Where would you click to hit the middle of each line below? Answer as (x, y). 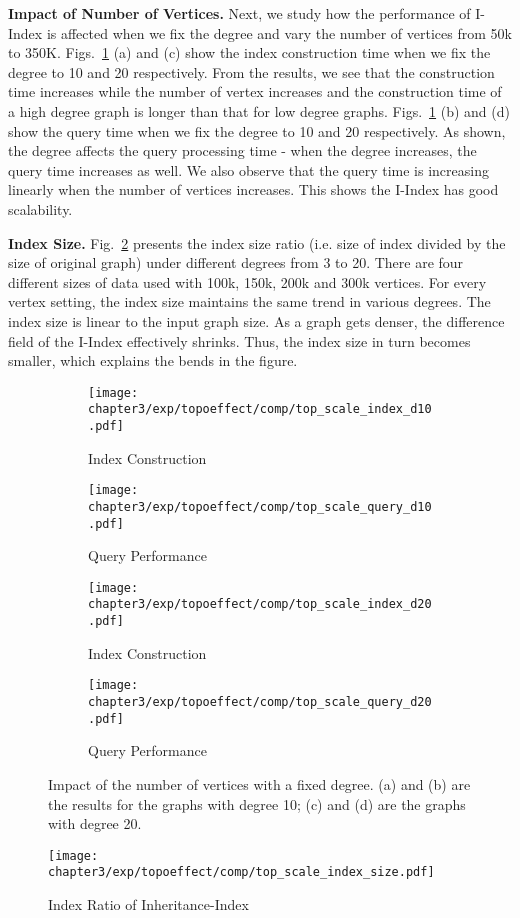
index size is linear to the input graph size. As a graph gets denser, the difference (256, 320)
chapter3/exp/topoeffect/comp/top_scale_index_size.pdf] (241, 872)
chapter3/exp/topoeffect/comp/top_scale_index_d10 (260, 409)
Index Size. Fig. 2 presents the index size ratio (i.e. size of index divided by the (257, 242)
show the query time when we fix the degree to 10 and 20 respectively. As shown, (257, 130)
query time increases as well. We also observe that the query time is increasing (248, 169)
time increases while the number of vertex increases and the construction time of (255, 91)
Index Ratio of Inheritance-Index (148, 904)
